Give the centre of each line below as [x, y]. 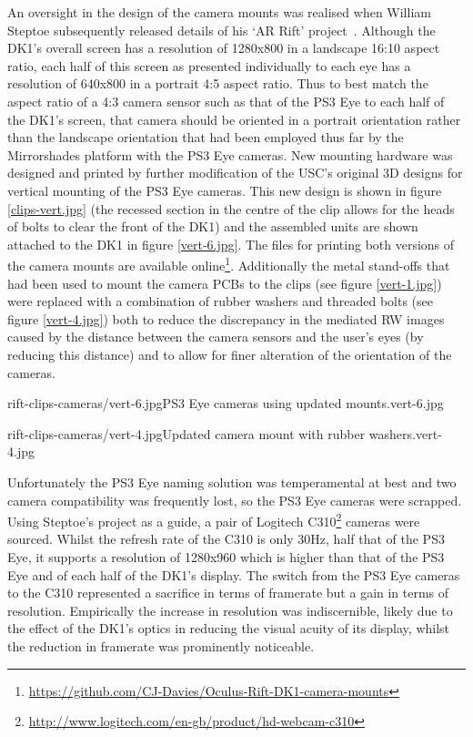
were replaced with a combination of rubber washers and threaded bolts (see [220, 301]
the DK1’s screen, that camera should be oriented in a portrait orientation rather [234, 119]
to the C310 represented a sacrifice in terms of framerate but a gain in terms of [228, 593]
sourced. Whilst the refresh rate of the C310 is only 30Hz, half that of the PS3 [226, 539]
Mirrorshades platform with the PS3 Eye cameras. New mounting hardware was [230, 154]
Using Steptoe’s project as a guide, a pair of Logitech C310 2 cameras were [214, 520]
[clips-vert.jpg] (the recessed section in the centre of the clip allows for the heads [231, 208]
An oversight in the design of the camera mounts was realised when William [219, 12]
